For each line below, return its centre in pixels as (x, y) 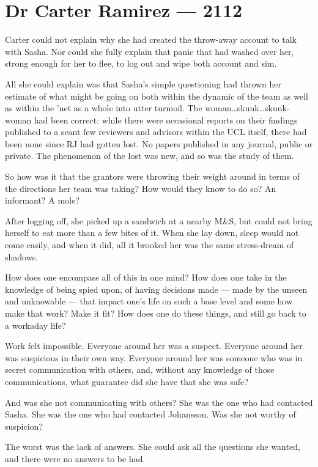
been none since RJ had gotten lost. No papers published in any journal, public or (159, 143)
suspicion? (24, 426)
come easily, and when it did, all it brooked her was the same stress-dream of (150, 245)
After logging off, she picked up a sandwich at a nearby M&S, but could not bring (159, 220)
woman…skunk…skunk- (247, 108)
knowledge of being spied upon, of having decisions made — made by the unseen (156, 289)
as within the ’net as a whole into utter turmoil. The (104, 108)
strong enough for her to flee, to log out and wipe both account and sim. (141, 63)
